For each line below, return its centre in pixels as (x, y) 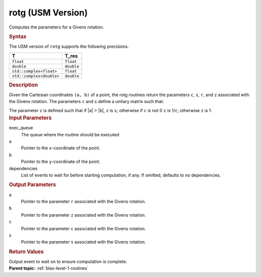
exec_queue (21, 128)
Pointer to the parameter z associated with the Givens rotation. (83, 215)
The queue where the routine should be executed (70, 134)
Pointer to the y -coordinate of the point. (61, 161)
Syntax (18, 36)
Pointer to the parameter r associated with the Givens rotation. (83, 202)
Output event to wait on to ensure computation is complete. (68, 262)
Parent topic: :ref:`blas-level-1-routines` (49, 268)
